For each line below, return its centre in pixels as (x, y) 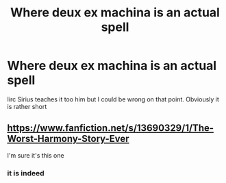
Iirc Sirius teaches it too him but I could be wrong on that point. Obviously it (113, 99)
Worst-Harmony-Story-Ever (68, 139)
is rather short (27, 106)
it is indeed (26, 173)
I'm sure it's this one (36, 155)
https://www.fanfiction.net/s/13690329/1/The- (111, 128)
